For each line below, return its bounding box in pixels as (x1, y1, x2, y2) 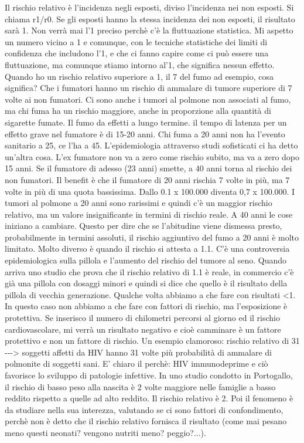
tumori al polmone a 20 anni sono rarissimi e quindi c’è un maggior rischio (5, 197, 272, 209)
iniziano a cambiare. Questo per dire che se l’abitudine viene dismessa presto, (5, 219, 282, 232)
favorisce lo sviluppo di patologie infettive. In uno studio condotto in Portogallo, (5, 369, 293, 381)
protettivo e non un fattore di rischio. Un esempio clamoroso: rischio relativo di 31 (5, 334, 300, 347)
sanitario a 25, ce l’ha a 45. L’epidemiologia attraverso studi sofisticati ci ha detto (5, 139, 298, 151)
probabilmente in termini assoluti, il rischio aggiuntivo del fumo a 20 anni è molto (5, 231, 299, 243)
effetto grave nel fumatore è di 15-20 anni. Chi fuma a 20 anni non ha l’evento (5, 127, 285, 140)
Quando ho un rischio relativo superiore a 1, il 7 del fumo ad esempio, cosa (5, 70, 274, 82)
